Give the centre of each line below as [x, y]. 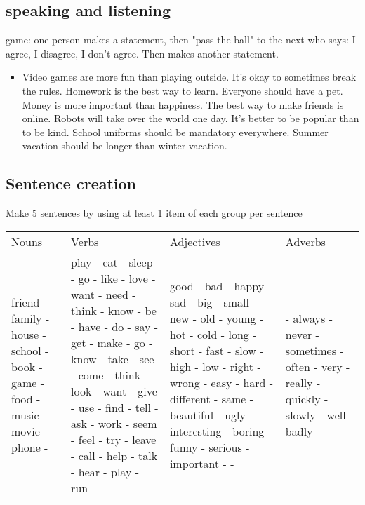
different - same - [212, 399]
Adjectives [195, 241]
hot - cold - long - [213, 335]
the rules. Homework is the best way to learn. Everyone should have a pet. [182, 90]
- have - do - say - [115, 326]
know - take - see [113, 358]
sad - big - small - [213, 302]
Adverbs [305, 241]
